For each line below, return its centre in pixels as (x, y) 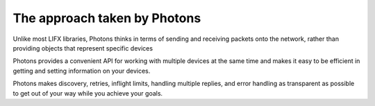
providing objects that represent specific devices (83, 48)
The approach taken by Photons (107, 18)
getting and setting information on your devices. (82, 71)
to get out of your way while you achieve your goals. (88, 93)
